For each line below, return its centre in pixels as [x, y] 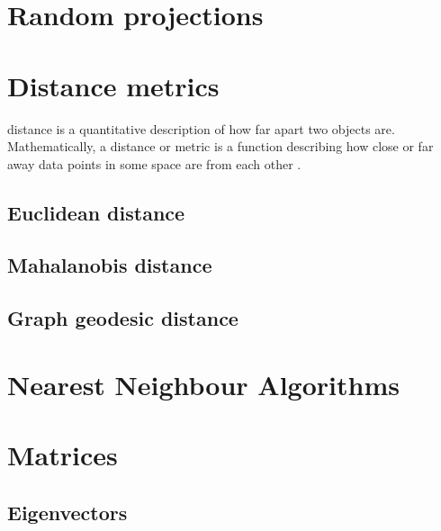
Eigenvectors [67, 512]
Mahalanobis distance [110, 265]
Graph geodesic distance [123, 318]
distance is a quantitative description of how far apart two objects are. [201, 128]
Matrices [63, 455]
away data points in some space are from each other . [154, 163]
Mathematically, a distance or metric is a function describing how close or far [220, 146]
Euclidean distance [96, 212]
